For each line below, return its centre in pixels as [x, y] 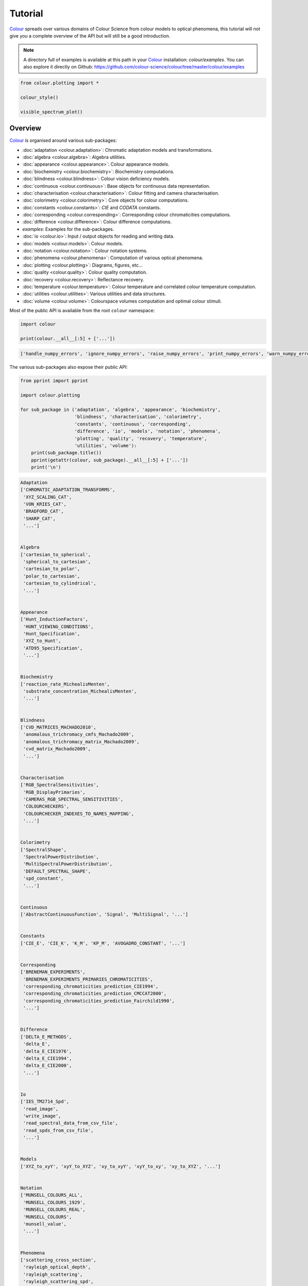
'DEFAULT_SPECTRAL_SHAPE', [57, 871]
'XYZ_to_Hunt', [42, 641]
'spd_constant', [44, 879]
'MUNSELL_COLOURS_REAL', [54, 1210]
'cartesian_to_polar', [52, 569]
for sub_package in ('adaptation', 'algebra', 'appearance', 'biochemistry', [120, 410]
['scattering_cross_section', [58, 1260]
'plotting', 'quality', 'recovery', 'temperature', [141, 438]
